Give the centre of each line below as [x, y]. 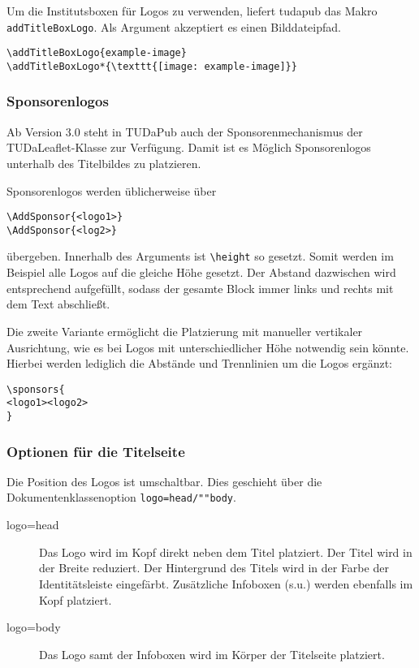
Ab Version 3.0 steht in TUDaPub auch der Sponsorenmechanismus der [185, 131]
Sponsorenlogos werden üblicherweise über [112, 190]
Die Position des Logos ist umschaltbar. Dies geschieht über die [164, 481]
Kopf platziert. [76, 599]
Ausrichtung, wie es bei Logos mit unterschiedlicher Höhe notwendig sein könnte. [208, 347]
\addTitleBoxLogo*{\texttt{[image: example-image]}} [152, 66]
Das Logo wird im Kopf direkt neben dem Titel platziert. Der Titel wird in [226, 552]
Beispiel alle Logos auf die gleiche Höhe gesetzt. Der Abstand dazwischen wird [201, 272]
